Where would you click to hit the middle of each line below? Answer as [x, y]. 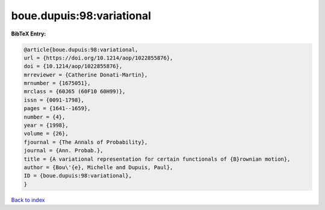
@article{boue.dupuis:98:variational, [81, 49]
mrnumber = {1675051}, [57, 83]
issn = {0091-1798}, [54, 100]
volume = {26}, [46, 134]
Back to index [28, 200]
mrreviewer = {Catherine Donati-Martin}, [86, 75]
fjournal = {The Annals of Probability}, [86, 142]
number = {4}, [45, 117]
